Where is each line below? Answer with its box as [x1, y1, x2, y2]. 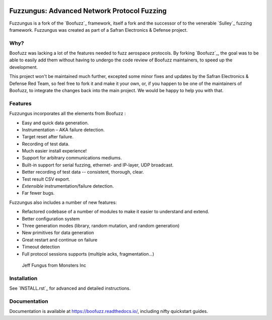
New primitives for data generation [22, 229, 94, 236]
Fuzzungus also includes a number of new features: [9, 199, 117, 205]
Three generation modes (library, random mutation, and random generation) [22, 223, 180, 228]
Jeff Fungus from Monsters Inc [22, 262, 87, 268]
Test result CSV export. [22, 176, 71, 182]
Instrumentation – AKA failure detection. [22, 126, 105, 133]
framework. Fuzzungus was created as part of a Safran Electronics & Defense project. [9, 27, 188, 33]
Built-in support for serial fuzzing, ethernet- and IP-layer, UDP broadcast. [22, 162, 174, 168]
